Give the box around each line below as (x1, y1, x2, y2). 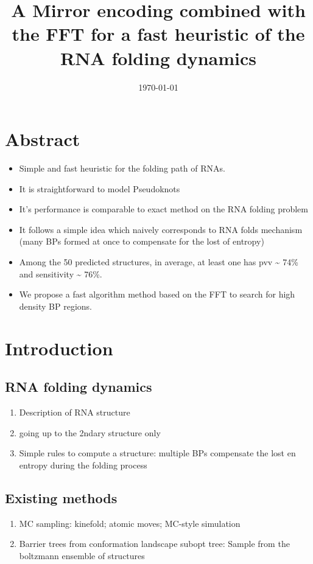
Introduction (5, 335, 113, 360)
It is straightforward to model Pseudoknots (19, 182, 180, 195)
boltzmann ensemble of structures (19, 549, 145, 562)
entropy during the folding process (19, 458, 147, 471)
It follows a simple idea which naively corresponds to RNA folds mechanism (19, 223, 303, 235)
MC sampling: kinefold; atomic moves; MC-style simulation (19, 517, 241, 529)
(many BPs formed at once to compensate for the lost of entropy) (19, 235, 264, 248)
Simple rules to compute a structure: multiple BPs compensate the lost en (19, 447, 296, 459)
